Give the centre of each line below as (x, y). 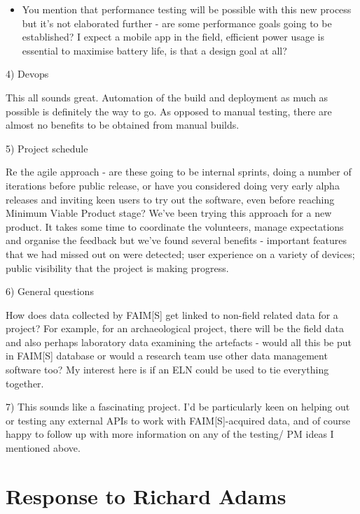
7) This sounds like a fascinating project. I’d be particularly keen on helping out (178, 407)
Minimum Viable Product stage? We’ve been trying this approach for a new (169, 213)
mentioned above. (43, 448)
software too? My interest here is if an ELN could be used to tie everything (167, 370)
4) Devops (27, 74)
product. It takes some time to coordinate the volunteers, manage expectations (175, 226)
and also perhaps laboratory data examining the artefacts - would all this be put (179, 342)
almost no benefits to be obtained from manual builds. (123, 125)
